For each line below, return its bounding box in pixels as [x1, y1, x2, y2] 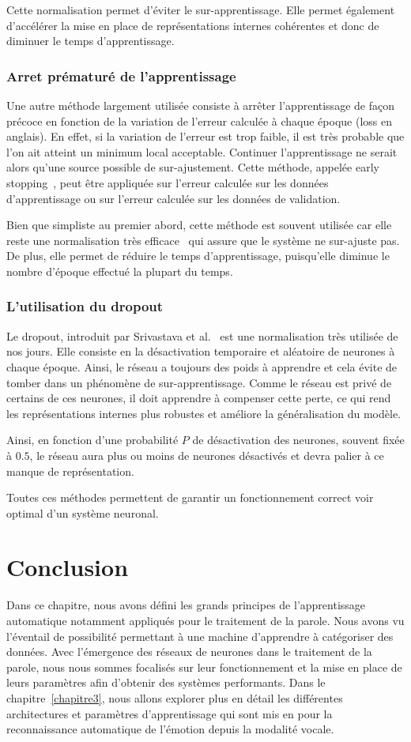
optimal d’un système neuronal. [6, 504, 159, 521]
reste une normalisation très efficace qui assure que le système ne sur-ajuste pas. [6, 232, 400, 248]
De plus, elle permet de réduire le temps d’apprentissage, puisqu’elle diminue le [6, 247, 390, 264]
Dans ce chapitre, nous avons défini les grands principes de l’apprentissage [6, 597, 366, 613]
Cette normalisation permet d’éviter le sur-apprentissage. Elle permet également [6, 2, 395, 17]
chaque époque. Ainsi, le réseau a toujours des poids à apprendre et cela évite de [6, 358, 398, 375]
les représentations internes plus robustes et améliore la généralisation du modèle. [6, 405, 401, 421]
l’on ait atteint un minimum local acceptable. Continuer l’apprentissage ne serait [6, 143, 398, 160]
